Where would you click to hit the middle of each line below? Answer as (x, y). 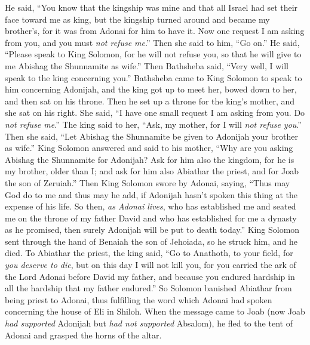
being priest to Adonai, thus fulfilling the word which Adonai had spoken (139, 299)
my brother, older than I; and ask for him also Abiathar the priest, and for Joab (152, 171)
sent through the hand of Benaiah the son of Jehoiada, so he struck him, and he (151, 241)
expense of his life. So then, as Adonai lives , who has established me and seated (151, 206)
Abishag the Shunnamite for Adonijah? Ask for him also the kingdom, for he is (150, 159)
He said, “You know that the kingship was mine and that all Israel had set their (151, 7)
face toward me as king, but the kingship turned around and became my (137, 19)
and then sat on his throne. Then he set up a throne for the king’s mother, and (150, 101)
